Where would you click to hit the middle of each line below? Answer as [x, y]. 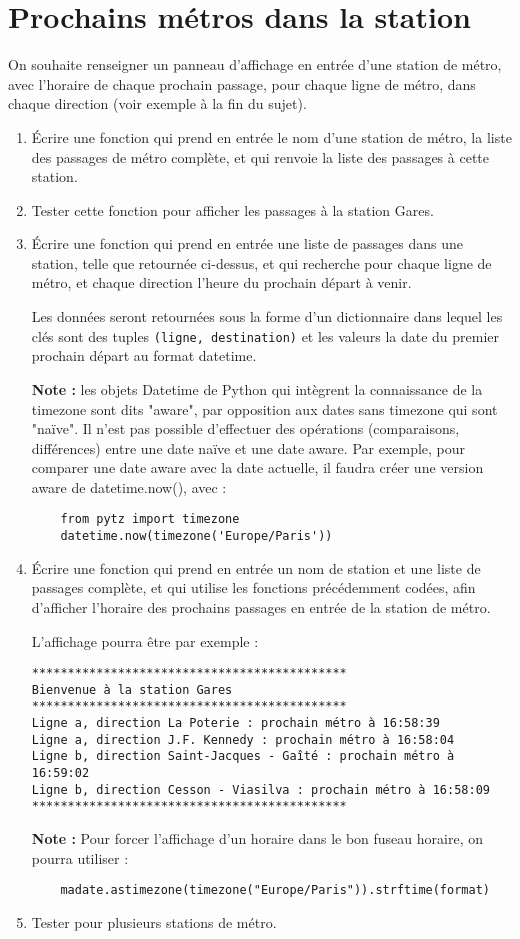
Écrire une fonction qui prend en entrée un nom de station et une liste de [256, 567]
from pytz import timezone [150, 519]
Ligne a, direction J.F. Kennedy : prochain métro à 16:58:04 [243, 739]
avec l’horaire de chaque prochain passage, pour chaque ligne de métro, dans [242, 83]
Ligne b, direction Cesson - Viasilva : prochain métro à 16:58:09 [260, 789]
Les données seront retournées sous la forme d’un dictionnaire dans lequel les [267, 316]
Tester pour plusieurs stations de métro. [154, 921]
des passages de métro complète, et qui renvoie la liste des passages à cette [260, 156]
